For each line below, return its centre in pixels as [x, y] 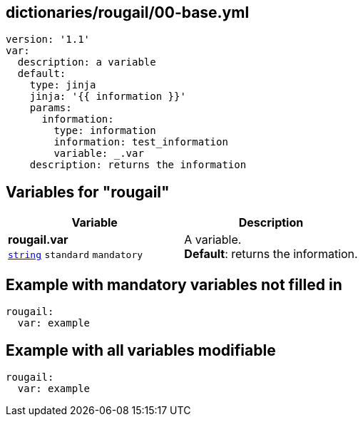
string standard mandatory [76, 255]
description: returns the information [138, 165]
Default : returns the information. [271, 254]
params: [51, 108]
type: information [105, 131]
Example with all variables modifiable [141, 350]
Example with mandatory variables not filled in [174, 284]
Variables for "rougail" [88, 192]
